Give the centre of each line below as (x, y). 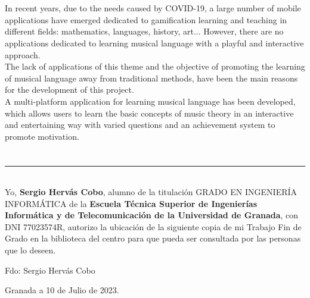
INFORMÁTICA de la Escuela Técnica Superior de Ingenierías (131, 203)
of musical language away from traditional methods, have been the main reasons (151, 78)
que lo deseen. (30, 250)
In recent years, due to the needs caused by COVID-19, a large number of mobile (153, 8)
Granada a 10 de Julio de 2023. (62, 290)
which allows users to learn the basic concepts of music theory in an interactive (149, 113)
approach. (23, 54)
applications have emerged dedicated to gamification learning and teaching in (146, 19)
